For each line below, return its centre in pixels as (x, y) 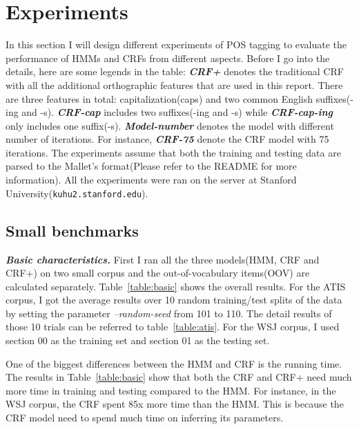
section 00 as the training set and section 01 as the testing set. (138, 340)
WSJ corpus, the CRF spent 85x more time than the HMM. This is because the (175, 404)
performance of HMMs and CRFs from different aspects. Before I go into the (168, 58)
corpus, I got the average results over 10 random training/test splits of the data (174, 300)
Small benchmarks (72, 230)
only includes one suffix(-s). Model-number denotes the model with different (170, 125)
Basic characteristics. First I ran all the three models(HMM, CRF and (163, 259)
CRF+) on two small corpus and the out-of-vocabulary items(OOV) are (158, 273)
